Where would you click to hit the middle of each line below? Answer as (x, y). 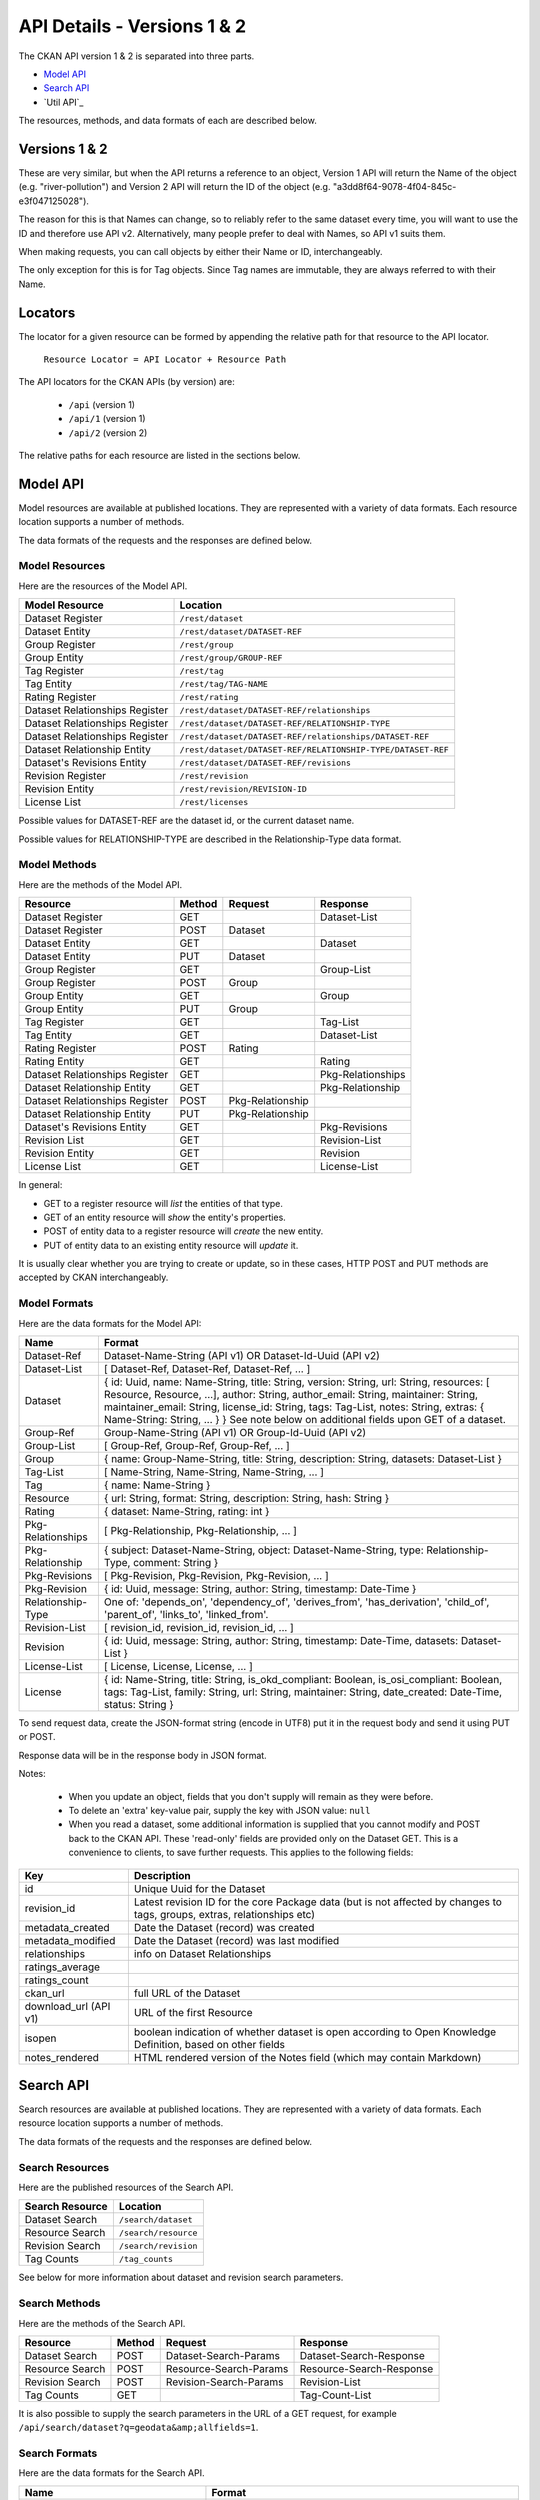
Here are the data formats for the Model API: (110, 1323)
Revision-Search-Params (224, 2382)
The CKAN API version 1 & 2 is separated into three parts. (136, 56)
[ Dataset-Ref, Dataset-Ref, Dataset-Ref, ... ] (207, 1369)
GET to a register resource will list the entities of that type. (163, 1203)
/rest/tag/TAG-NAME (224, 683)
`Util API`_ (63, 102)
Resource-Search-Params (227, 2368)
